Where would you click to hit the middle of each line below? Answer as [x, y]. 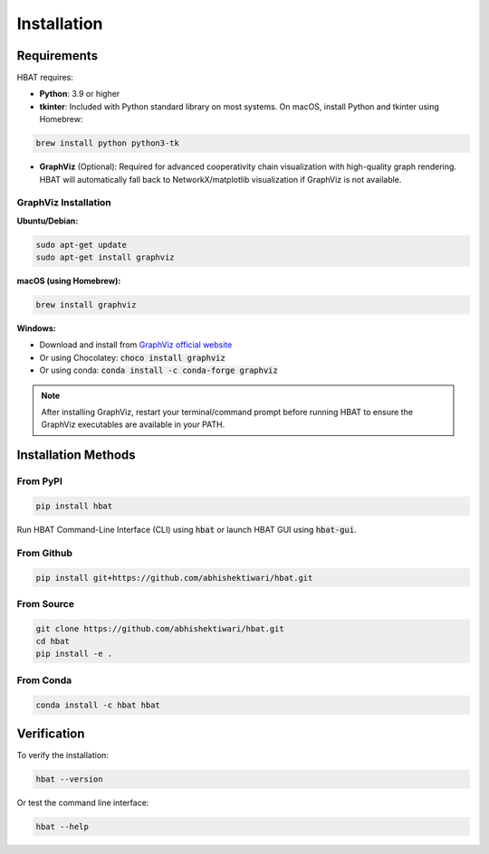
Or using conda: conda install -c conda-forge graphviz [158, 370]
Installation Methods [76, 455]
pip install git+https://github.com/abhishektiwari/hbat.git [174, 578]
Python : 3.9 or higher [80, 94]
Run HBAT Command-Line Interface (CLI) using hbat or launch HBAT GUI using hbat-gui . [187, 529]
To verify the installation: [62, 755]
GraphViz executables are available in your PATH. [133, 424]
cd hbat [53, 641]
